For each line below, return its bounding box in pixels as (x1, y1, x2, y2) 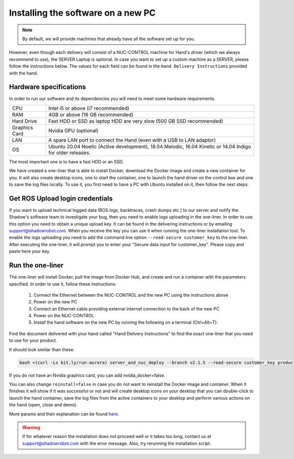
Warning (22, 424, 40, 430)
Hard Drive (12, 118, 37, 125)
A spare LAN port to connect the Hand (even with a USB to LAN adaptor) (48, 136, 216, 143)
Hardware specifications (9, 83, 86, 91)
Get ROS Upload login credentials (9, 194, 113, 203)
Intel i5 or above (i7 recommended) (48, 104, 130, 111)
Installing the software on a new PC (9, 7, 156, 18)
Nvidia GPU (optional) (48, 127, 98, 134)
